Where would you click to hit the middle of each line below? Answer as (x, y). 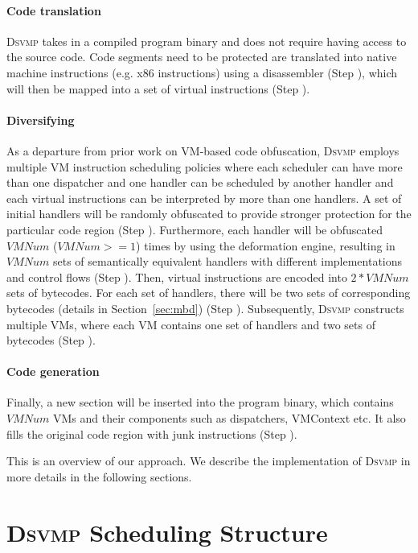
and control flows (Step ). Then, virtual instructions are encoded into (177, 276)
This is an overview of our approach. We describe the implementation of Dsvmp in (209, 461)
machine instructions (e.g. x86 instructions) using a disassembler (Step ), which (202, 72)
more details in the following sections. (99, 476)
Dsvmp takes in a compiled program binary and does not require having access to (207, 41)
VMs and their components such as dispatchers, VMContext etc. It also (229, 418)
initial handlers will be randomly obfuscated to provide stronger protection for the (209, 214)
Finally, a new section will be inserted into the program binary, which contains (200, 402)
